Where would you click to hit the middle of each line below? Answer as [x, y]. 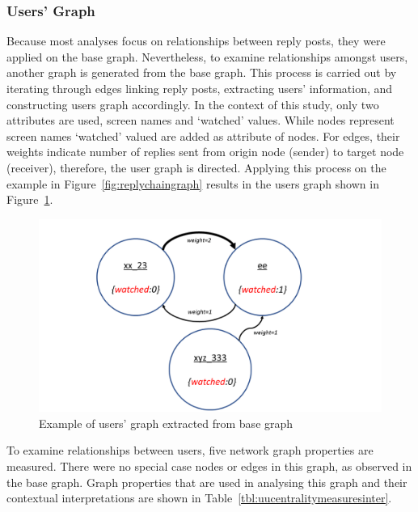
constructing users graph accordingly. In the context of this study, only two [193, 104]
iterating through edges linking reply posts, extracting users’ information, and [200, 88]
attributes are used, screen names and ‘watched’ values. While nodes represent [201, 120]
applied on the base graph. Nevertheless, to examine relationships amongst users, [207, 56]
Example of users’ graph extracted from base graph [166, 423]
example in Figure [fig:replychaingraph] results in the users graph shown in [193, 183]
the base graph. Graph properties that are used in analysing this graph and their [207, 482]
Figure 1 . [30, 199]
